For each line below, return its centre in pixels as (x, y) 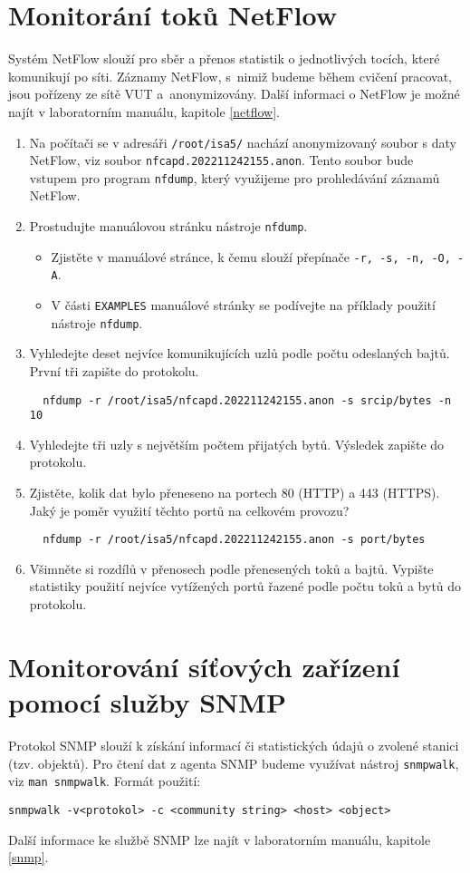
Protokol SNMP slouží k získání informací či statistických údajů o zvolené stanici (234, 745)
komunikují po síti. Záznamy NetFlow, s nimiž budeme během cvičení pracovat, (230, 76)
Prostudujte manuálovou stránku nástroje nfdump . (168, 226)
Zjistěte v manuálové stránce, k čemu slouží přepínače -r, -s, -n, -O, (251, 256)
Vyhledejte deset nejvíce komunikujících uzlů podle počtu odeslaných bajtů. (240, 353)
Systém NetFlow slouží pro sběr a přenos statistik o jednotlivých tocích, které (224, 58)
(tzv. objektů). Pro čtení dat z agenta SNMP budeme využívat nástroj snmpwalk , (234, 763)
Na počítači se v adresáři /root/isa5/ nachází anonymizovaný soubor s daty (243, 142)
